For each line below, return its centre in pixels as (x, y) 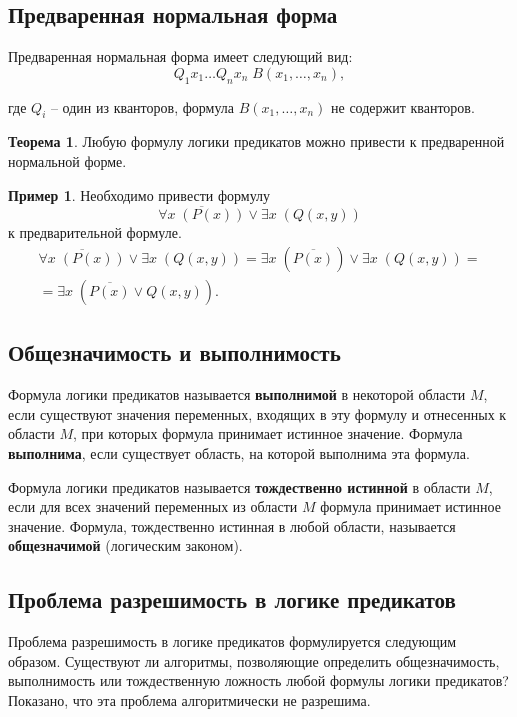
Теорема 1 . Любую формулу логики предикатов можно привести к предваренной (256, 141)
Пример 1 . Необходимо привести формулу (139, 194)
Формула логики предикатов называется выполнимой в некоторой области (237, 394)
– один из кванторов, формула (142, 106)
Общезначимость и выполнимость (174, 352)
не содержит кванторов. (403, 106)
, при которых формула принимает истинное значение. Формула (268, 433)
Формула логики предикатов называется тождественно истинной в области (239, 486)
